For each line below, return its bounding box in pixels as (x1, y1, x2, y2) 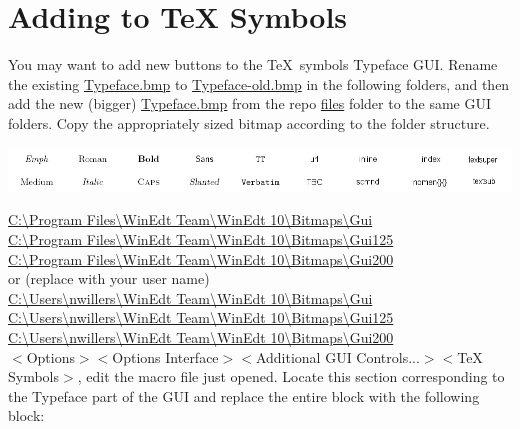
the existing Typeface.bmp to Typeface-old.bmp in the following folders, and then (8, 73, 510, 94)
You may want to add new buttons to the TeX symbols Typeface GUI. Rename (8, 54, 498, 75)
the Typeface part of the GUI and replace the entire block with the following (8, 385, 480, 406)
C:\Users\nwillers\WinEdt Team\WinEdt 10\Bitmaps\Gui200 (8, 327, 394, 348)
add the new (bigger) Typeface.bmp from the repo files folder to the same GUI (8, 93, 492, 114)
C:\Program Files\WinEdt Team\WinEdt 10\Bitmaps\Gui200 (8, 248, 394, 269)
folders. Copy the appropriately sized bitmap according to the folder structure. (8, 112, 490, 133)
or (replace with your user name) (8, 268, 210, 289)
